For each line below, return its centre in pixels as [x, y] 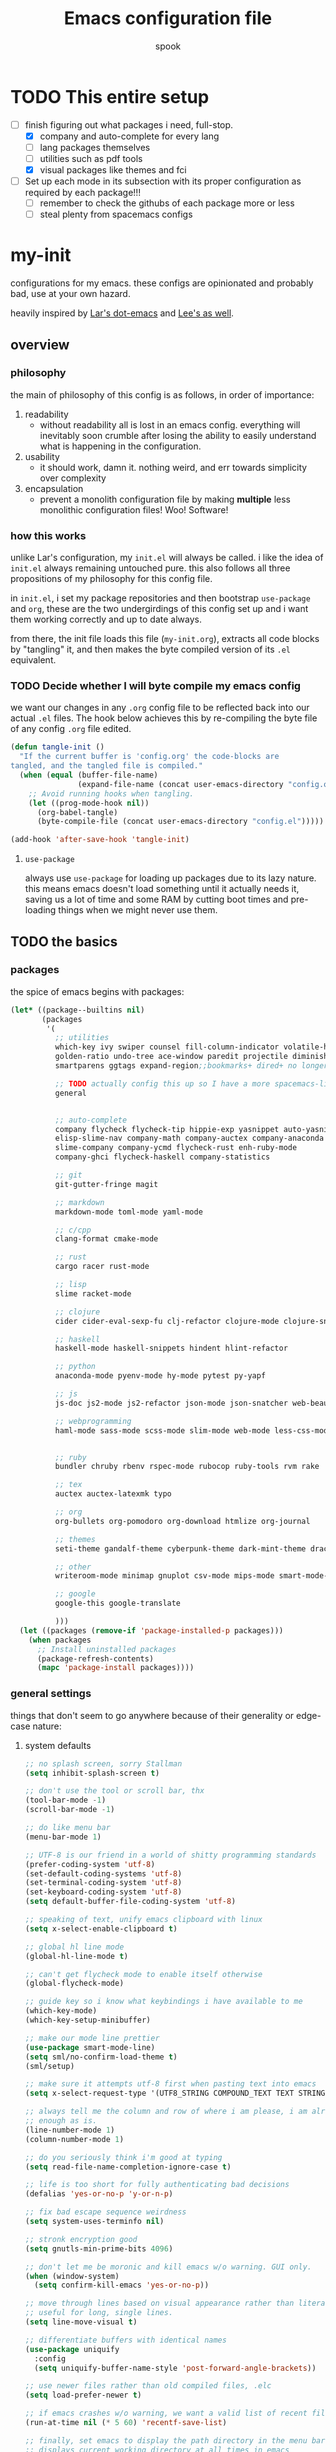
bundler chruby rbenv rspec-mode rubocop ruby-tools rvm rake [187, 1467]
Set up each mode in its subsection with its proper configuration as [163, 181]
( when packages [60, 1640]
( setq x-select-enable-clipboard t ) [101, 1928]
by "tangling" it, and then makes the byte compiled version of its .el [151, 649]
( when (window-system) [72, 2276]
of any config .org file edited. [71, 729]
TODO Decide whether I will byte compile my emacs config [156, 686]
